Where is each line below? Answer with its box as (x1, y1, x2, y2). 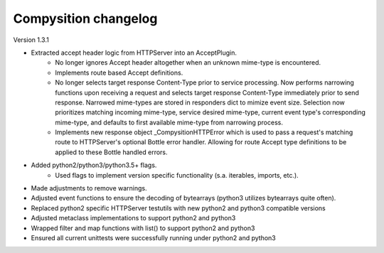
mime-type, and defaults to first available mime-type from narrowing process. (55, 118, 284, 126)
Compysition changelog (13, 11, 158, 26)
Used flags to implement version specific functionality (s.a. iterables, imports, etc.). (55, 171, 299, 179)
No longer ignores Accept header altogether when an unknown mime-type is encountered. (55, 58, 321, 67)
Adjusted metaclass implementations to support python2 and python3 (31, 214, 236, 222)
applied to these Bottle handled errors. (55, 148, 168, 156)
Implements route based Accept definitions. (55, 68, 183, 77)
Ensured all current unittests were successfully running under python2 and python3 (31, 233, 277, 242)
